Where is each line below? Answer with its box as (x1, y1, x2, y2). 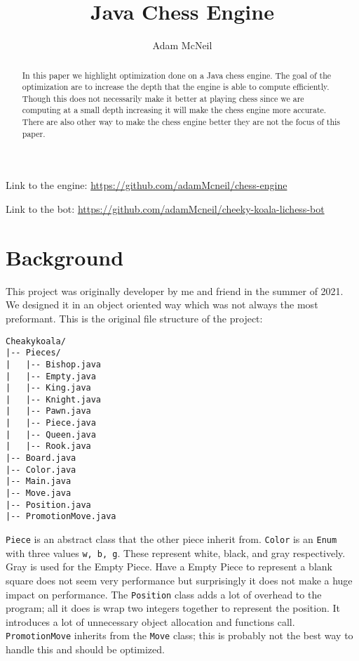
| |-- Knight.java (6, 394, 102, 405)
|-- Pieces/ (6, 348, 61, 358)
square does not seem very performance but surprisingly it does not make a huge (6, 572, 353, 587)
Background (6, 242, 124, 271)
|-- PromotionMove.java (6, 511, 116, 522)
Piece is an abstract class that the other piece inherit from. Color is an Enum (6, 532, 337, 547)
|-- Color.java (6, 464, 76, 475)
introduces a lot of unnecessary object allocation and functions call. (6, 614, 295, 629)
